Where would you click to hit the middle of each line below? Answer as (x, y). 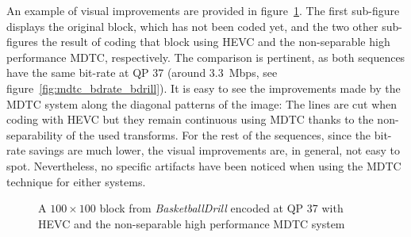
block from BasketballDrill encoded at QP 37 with (221, 208)
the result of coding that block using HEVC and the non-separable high (216, 42)
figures (22, 42)
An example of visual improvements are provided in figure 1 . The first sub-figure (203, 10)
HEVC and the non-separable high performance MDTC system (192, 223)
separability (35, 134)
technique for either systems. (76, 181)
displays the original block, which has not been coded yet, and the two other (192, 26)
